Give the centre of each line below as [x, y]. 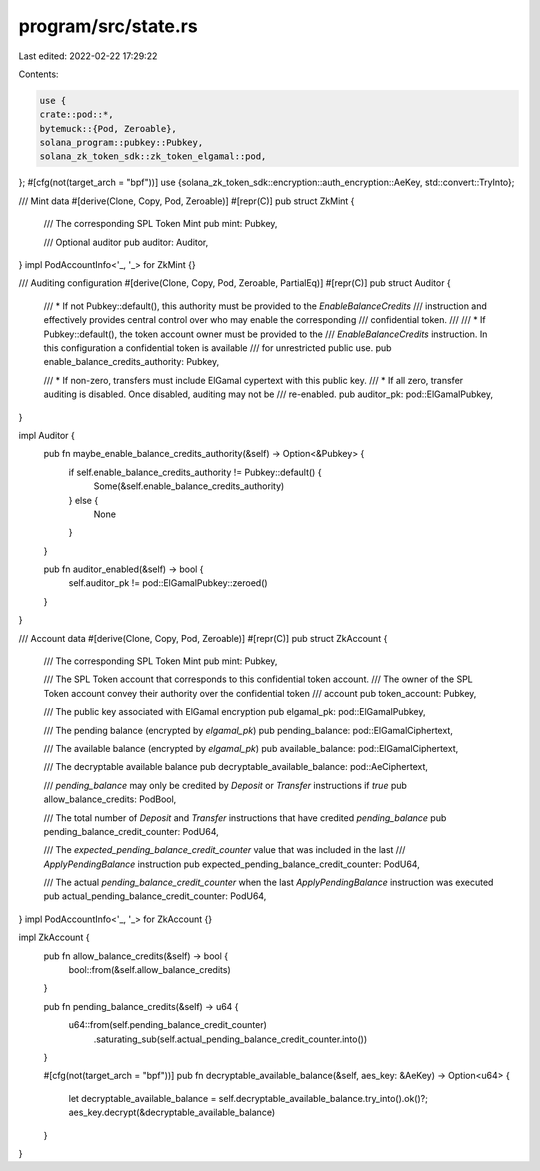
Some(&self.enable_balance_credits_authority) [189, 486]
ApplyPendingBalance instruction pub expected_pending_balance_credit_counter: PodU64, [231, 864]
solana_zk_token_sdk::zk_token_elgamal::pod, [153, 156]
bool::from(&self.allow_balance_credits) [150, 970]
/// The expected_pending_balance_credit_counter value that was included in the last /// [224, 850]
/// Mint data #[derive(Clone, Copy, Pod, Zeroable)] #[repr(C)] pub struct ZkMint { [186, 201]
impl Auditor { [46, 435]
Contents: [38, 74]
